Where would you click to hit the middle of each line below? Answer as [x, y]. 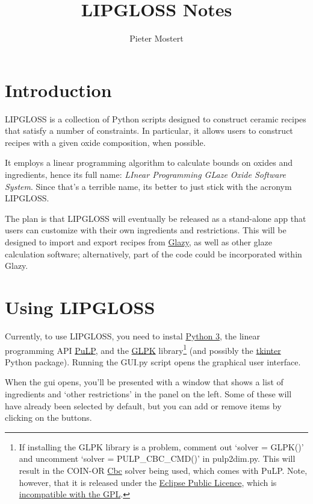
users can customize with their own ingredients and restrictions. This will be [146, 230]
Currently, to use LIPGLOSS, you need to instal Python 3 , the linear [132, 335]
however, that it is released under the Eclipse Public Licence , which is [148, 482]
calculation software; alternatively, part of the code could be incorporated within [153, 254]
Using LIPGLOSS [80, 307]
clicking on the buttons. [48, 417]
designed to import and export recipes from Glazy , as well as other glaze [138, 242]
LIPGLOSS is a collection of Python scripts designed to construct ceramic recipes [156, 118]
